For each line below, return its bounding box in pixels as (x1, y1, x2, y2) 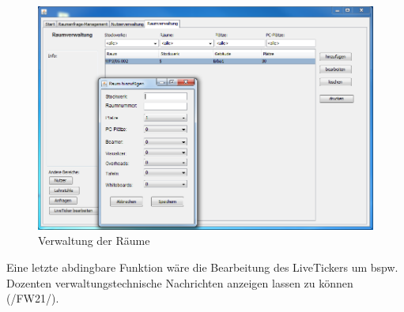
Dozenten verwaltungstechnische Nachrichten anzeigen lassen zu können (6, 274, 353, 291)
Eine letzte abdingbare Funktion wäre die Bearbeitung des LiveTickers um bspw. (6, 259, 398, 275)
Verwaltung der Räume (38, 232, 150, 249)
